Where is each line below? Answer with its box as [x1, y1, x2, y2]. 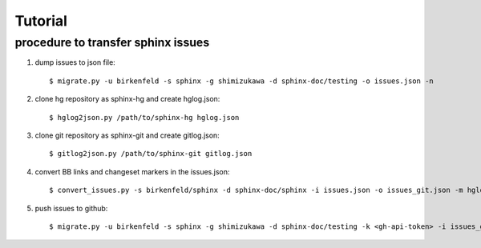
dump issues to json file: [34, 58, 115, 67]
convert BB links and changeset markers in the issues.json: [34, 166, 230, 176]
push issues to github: [34, 203, 108, 213]
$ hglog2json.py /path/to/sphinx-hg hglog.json [49, 113, 240, 122]
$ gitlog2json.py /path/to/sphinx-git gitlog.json [49, 149, 253, 158]
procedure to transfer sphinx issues [14, 35, 210, 50]
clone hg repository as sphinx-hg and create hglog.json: [34, 94, 220, 104]
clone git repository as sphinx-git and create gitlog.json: [34, 130, 220, 140]
